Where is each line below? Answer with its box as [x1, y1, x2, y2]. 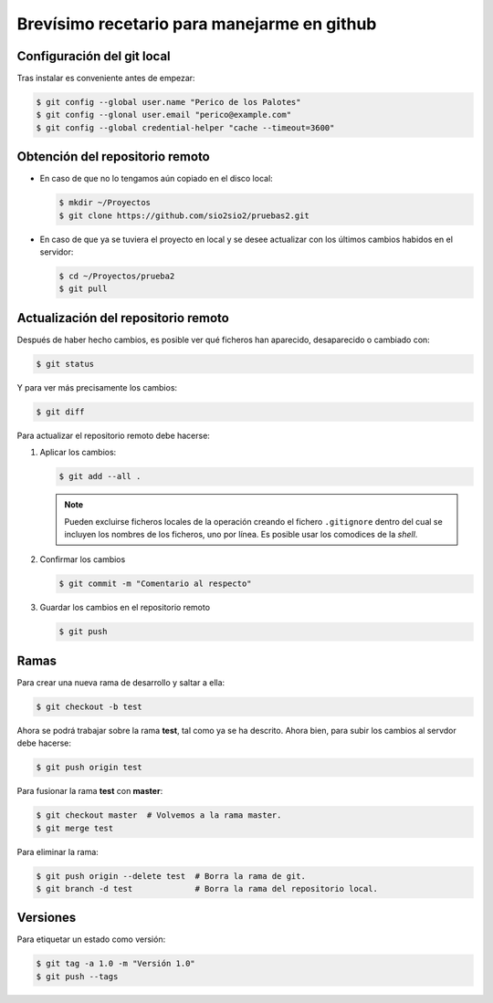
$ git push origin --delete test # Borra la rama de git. [36, 871, 306, 881]
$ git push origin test [36, 762, 143, 773]
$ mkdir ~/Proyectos [58, 197, 151, 208]
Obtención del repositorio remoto [16, 149, 210, 164]
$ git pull [58, 284, 108, 294]
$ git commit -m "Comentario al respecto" [58, 579, 252, 589]
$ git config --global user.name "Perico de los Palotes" [36, 97, 301, 108]
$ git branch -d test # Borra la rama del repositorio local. [36, 883, 379, 893]
